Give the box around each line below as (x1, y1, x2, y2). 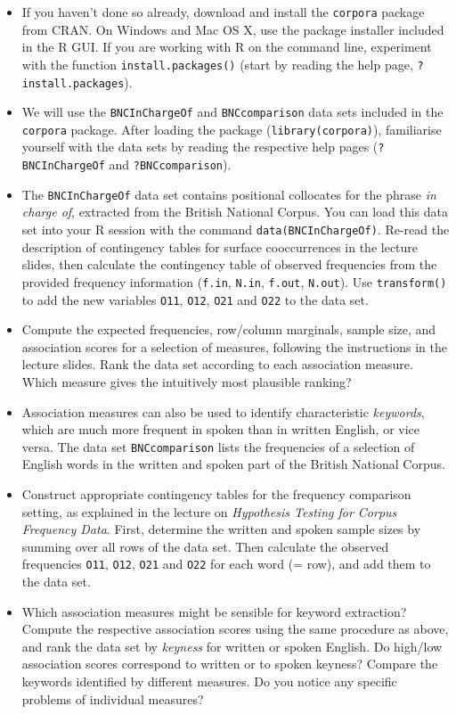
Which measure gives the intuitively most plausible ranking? (21, 372, 352, 390)
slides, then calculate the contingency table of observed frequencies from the (21, 255, 437, 274)
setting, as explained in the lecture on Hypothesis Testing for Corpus (21, 502, 397, 521)
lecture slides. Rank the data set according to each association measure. (21, 355, 413, 373)
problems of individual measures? (21, 689, 204, 708)
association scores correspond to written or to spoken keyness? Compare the (21, 654, 438, 673)
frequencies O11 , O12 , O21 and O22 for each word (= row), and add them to (21, 554, 431, 573)
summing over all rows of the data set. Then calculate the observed (21, 537, 389, 555)
